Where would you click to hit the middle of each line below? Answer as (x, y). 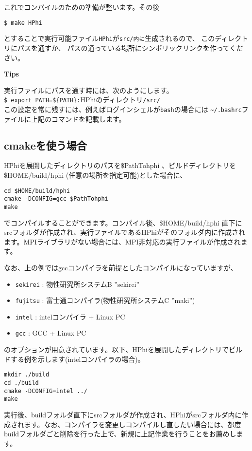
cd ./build (21, 383)
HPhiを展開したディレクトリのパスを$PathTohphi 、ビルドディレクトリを (120, 165)
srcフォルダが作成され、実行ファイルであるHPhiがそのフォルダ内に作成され (125, 232)
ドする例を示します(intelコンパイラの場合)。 (74, 359)
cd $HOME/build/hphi (37, 191)
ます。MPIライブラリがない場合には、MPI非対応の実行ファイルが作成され (122, 241)
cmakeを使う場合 (45, 145)
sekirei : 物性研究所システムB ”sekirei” (77, 284)
